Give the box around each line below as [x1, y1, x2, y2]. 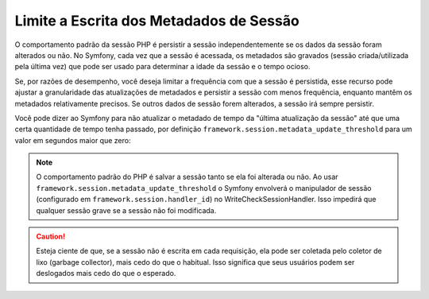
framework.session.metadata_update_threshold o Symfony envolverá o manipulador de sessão [36, 183, 373, 192]
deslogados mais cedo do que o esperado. [36, 269, 176, 278]
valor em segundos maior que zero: [14, 135, 131, 145]
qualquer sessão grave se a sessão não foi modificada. [36, 205, 217, 215]
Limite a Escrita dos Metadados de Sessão [14, 12, 300, 29]
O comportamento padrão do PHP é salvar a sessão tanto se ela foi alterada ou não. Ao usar [36, 172, 338, 182]
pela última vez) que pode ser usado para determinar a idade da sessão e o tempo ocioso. [14, 62, 311, 72]
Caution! [36, 231, 66, 242]
